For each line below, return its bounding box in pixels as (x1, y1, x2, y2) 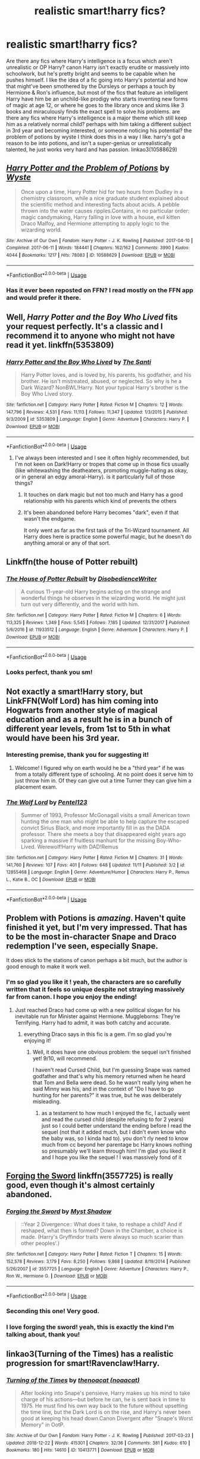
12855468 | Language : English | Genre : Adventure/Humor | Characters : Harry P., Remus (6, 869, 189, 875)
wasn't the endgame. (23, 515, 76, 522)
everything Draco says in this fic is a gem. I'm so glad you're (23, 1031, 172, 1038)
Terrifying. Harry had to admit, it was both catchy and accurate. (14, 1019, 171, 1026)
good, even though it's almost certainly (6, 1180, 155, 1190)
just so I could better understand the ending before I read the (41, 1122, 192, 1129)
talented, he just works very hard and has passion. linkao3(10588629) (6, 146, 177, 153)
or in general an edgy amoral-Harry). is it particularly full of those (14, 473, 175, 480)
